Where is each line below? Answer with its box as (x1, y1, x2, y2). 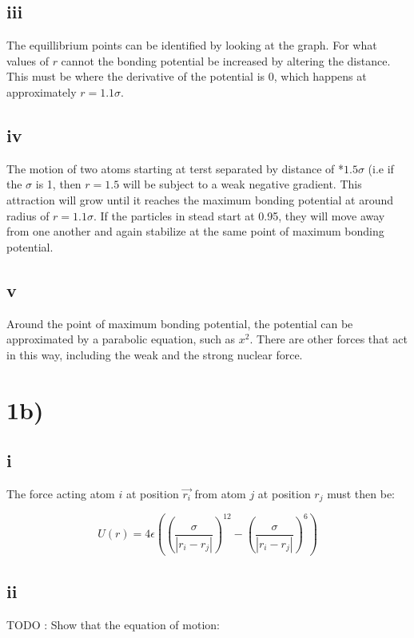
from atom (194, 485, 246, 501)
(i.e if (368, 160, 394, 176)
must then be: (327, 485, 396, 501)
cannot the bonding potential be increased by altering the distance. (61, 52, 391, 69)
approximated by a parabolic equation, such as (6, 331, 236, 347)
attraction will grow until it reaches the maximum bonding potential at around (6, 191, 394, 208)
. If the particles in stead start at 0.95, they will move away (93, 207, 385, 224)
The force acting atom (6, 485, 115, 501)
